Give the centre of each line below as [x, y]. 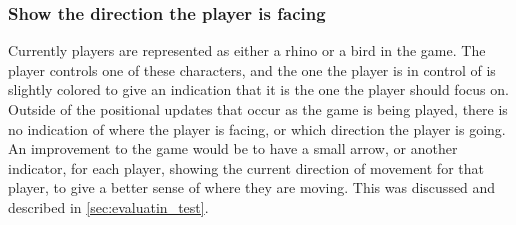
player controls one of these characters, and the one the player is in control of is [252, 69]
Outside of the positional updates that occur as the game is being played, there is [258, 109]
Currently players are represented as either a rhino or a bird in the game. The [247, 50]
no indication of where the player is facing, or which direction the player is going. [257, 128]
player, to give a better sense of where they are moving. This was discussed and [252, 187]
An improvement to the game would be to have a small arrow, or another [233, 148]
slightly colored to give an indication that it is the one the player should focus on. [258, 89]
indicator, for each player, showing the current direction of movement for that [246, 167]
